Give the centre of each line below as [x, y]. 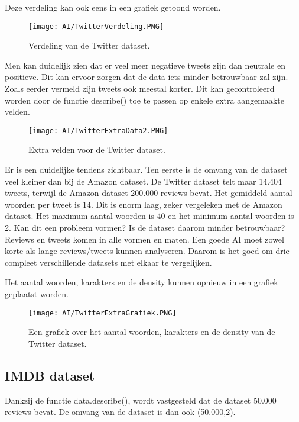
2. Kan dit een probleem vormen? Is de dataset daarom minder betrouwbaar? [145, 228]
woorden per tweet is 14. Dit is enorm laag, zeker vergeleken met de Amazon [144, 204]
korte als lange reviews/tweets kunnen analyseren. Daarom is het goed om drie [147, 251]
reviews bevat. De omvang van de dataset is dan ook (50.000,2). [120, 412]
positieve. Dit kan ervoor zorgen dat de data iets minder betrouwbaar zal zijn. [147, 77]
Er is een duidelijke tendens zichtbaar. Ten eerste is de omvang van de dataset [146, 170]
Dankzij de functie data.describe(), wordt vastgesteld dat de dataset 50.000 [141, 400]
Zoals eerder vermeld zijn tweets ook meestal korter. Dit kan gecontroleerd [140, 88]
